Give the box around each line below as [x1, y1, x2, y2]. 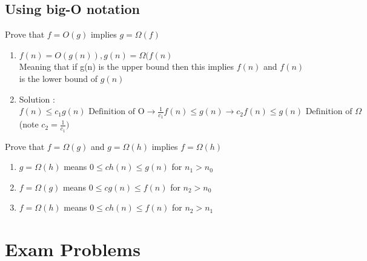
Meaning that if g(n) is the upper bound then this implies [19, 60, 234, 73]
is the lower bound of [19, 72, 98, 84]
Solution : [19, 92, 55, 105]
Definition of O [88, 107, 145, 117]
